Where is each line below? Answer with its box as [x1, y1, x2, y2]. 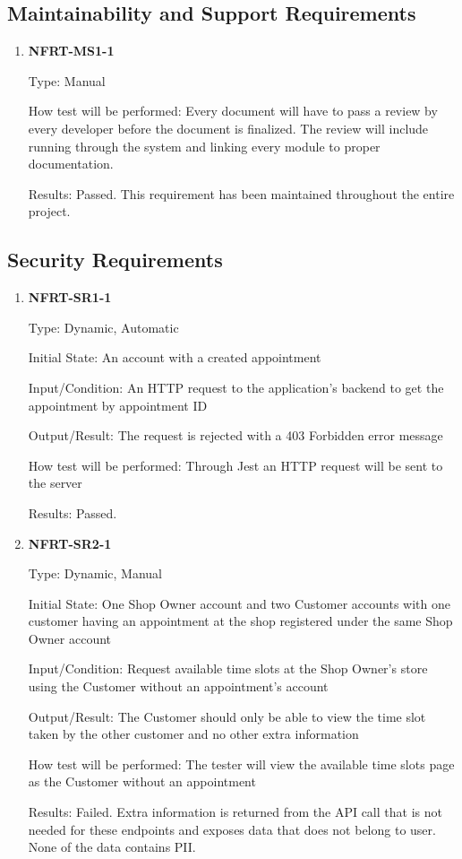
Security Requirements [7, 246, 223, 273]
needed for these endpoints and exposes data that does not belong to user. [28, 820, 436, 838]
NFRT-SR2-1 [28, 534, 112, 552]
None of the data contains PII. [28, 837, 196, 856]
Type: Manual [28, 71, 106, 90]
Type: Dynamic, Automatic [28, 317, 179, 336]
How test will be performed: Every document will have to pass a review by [28, 101, 438, 120]
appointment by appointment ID [28, 395, 208, 414]
